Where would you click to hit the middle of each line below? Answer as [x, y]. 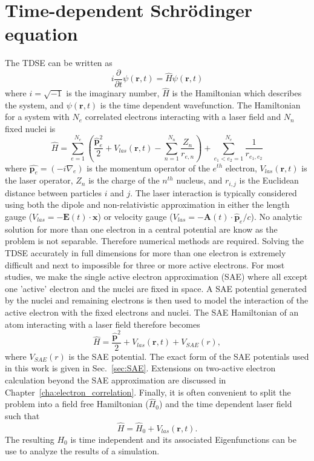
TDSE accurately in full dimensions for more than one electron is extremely [146, 252]
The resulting [30, 439]
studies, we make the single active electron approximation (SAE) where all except [156, 277]
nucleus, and [199, 180]
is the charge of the [124, 180]
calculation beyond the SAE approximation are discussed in [116, 380]
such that [22, 416]
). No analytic [276, 216]
